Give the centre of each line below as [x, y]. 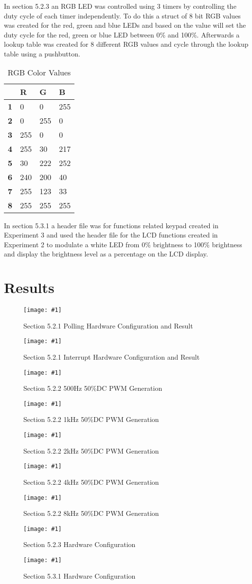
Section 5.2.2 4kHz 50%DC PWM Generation [91, 482]
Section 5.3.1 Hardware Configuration [80, 575]
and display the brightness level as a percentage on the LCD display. [106, 254]
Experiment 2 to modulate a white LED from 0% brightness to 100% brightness [123, 244]
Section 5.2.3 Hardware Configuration [80, 544]
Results [29, 287]
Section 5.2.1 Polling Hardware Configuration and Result [108, 325]
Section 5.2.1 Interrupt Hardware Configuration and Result [112, 356]
